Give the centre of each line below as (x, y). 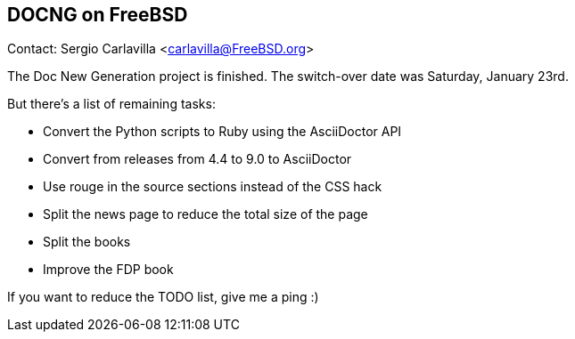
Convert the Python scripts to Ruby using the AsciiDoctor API (222, 132)
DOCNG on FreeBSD (98, 15)
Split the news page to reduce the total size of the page (205, 214)
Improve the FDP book (108, 270)
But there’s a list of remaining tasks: (111, 104)
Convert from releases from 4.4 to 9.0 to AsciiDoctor (197, 159)
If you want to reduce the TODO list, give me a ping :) (163, 297)
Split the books (87, 242)
